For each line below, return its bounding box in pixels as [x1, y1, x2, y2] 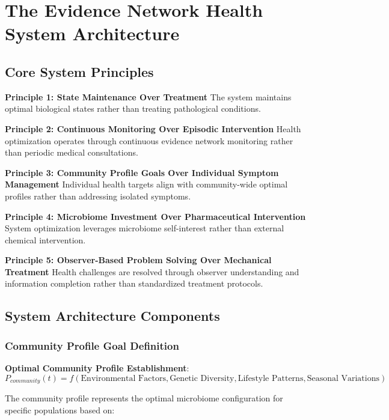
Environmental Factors [81, 374, 166, 383]
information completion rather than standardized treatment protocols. [5, 277, 263, 290]
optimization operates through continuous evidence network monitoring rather [5, 134, 293, 147]
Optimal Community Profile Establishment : [5, 362, 189, 374]
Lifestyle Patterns [237, 374, 304, 383]
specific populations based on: [5, 403, 115, 416]
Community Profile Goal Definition [5, 338, 179, 353]
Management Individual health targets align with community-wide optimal [5, 178, 288, 190]
